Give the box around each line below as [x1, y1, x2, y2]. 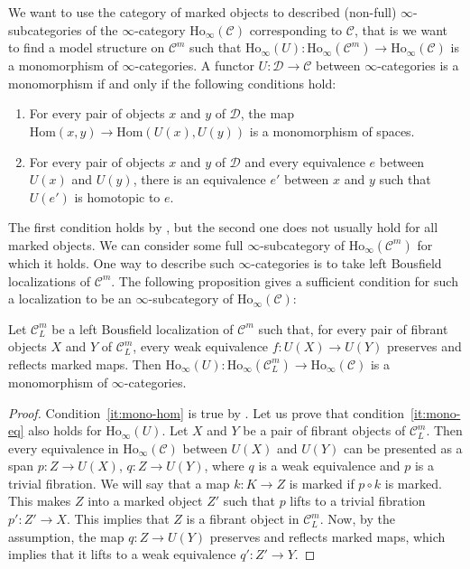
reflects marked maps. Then [8, 354, 161, 373]
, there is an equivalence [133, 170, 266, 189]
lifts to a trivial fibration [290, 491, 426, 510]
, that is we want [354, 20, 448, 39]
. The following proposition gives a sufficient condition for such [111, 271, 458, 290]
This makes [8, 491, 71, 510]
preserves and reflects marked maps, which [209, 527, 446, 546]
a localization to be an [8, 289, 132, 308]
